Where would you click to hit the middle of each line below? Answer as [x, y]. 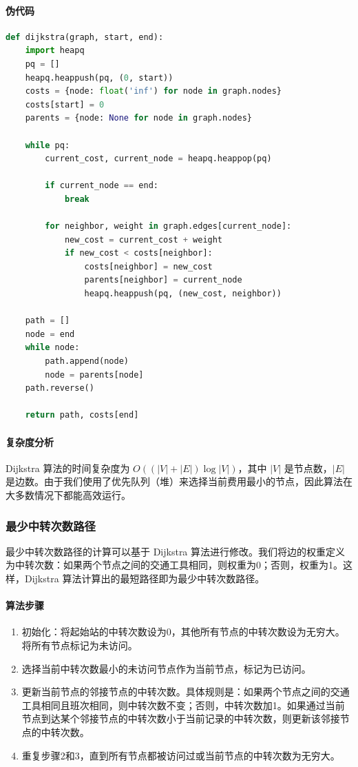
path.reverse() [60, 388]
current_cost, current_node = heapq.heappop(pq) [158, 159]
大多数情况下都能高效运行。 [68, 495]
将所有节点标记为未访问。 [80, 645]
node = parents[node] [94, 375]
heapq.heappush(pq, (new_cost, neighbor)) [183, 294]
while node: [52, 348]
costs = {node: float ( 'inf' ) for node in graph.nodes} [153, 91]
